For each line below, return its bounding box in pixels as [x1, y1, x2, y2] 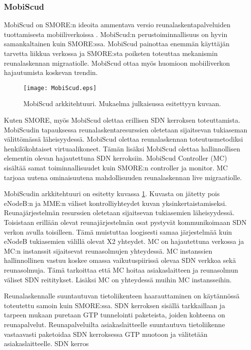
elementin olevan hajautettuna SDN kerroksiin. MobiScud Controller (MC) [4, 153, 227, 163]
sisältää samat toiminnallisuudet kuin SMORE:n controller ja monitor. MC [4, 163, 228, 172]
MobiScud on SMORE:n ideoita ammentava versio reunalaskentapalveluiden [4, 19, 231, 30]
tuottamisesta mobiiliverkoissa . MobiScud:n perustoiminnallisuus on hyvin [4, 29, 228, 39]
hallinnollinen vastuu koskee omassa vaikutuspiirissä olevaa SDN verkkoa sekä [4, 255, 236, 265]
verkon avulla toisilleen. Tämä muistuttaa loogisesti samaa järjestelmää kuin [4, 226, 232, 237]
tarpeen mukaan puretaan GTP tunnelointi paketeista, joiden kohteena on [4, 310, 225, 320]
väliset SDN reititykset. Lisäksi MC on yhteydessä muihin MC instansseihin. [4, 274, 232, 284]
